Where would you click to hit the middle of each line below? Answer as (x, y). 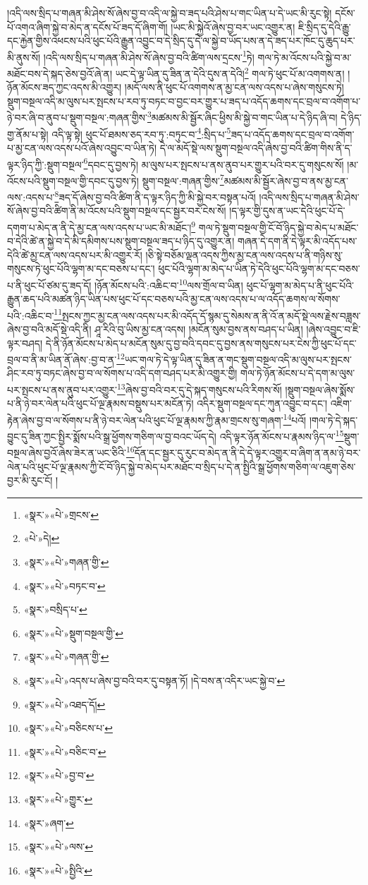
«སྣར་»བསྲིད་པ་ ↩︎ (55, 609)
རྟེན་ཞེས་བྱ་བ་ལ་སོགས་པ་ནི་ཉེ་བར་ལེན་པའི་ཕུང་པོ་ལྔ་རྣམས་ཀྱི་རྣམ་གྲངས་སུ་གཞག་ (145, 420)
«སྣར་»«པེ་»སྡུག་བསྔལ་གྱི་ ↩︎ (73, 633)
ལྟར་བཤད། (25, 343)
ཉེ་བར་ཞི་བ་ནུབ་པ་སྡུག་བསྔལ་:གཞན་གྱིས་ (77, 118)
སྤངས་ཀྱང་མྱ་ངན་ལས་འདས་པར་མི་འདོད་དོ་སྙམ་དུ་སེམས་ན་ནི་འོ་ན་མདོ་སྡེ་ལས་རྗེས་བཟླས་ (211, 315)
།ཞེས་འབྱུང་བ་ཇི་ (333, 329)
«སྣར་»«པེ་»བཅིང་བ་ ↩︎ (65, 751)
